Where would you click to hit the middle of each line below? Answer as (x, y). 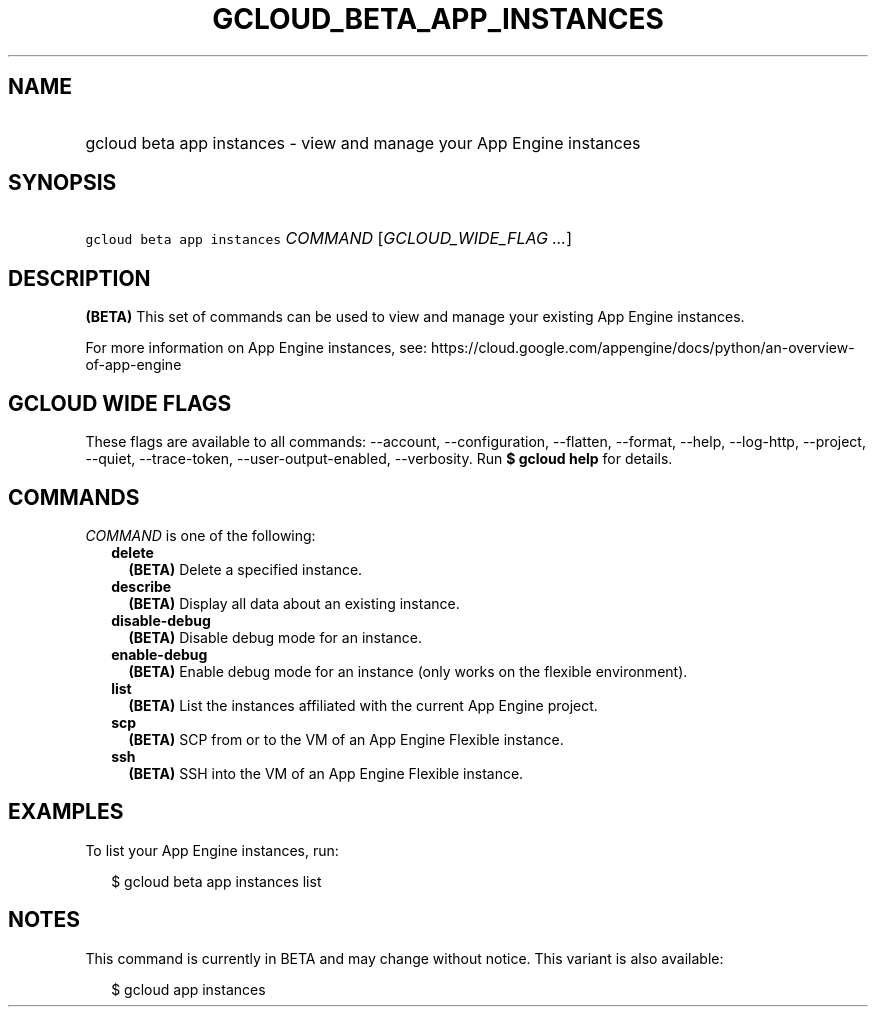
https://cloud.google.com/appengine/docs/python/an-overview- (642, 348)
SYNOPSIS (62, 183)
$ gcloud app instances (188, 989)
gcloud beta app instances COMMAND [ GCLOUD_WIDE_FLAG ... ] (329, 238)
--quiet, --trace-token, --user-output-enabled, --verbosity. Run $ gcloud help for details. (379, 459)
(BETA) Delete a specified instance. (245, 569)
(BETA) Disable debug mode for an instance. (275, 637)
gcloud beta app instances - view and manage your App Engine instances (363, 142)
